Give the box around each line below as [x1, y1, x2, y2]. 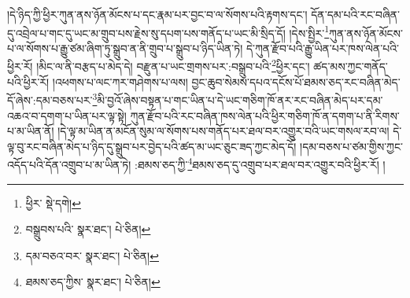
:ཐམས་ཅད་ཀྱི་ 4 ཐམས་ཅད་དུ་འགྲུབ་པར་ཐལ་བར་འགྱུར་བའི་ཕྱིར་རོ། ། [135, 154, 386, 172]
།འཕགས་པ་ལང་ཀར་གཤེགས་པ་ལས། [52, 73, 188, 90]
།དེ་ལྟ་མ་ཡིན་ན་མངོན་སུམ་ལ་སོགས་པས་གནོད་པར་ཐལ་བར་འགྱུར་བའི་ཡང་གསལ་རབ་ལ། [57, 123, 390, 139]
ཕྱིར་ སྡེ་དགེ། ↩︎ [25, 194, 81, 211]
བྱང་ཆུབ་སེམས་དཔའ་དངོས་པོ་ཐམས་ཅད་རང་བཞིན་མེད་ [191, 73, 401, 90]
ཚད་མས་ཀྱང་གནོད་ [313, 58, 388, 75]
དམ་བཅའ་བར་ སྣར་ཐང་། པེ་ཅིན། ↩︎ [25, 247, 159, 263]
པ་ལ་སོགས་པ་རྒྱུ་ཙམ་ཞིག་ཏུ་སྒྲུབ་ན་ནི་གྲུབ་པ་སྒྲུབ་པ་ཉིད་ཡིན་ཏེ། [7, 39, 243, 56]
